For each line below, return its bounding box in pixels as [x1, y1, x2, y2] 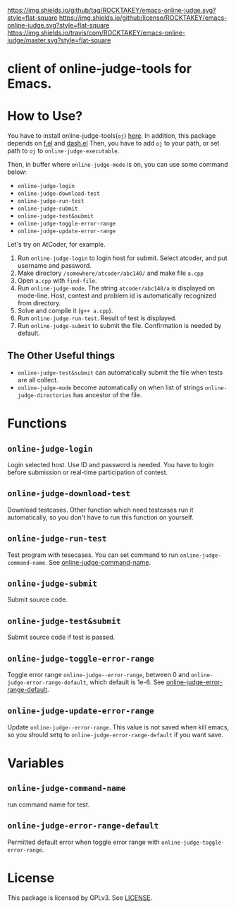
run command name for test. [7, 800, 90, 809]
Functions [7, 416, 67, 432]
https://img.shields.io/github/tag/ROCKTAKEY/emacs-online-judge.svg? [7, 6, 216, 14]
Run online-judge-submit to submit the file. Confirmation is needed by [17, 322, 222, 330]
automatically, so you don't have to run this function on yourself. [7, 512, 194, 522]
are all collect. [17, 375, 58, 384]
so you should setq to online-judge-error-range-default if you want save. [7, 730, 224, 739]
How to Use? [7, 108, 83, 124]
